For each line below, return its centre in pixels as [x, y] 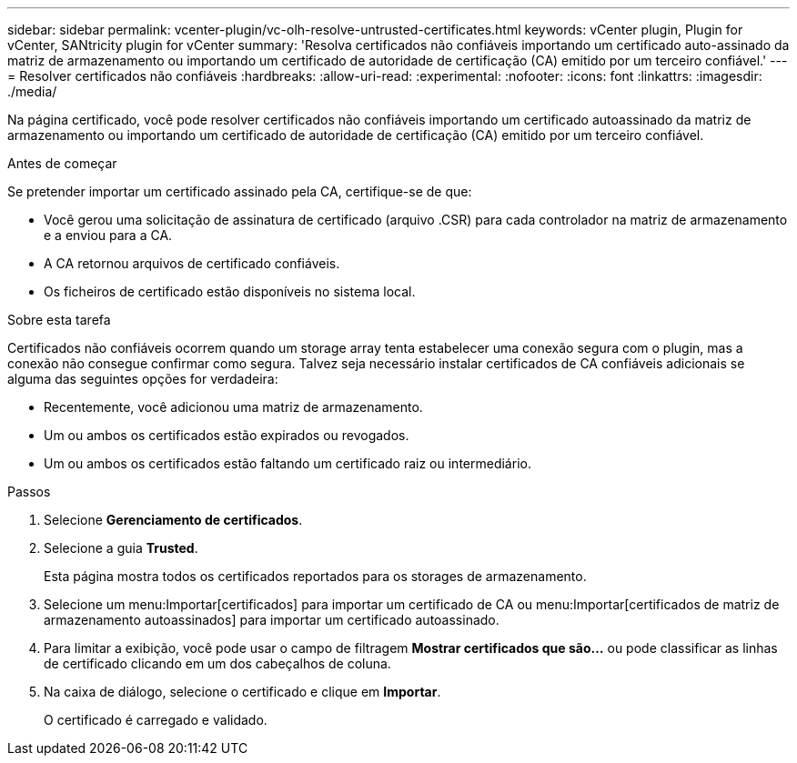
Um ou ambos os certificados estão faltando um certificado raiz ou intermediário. [288, 463]
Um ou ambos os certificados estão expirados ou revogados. [227, 435]
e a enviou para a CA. [108, 235]
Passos [29, 492]
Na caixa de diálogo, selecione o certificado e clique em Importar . [242, 692]
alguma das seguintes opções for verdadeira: [143, 379]
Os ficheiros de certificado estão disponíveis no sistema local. [230, 291]
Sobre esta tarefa [59, 320]
